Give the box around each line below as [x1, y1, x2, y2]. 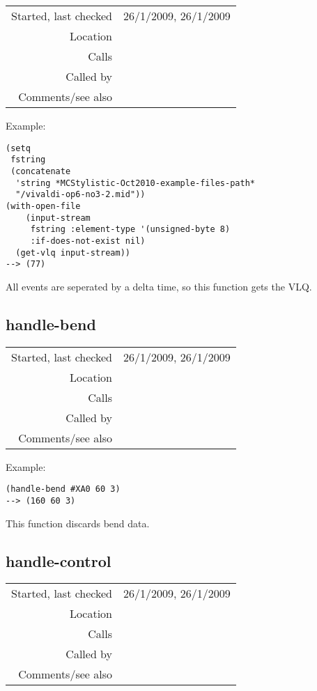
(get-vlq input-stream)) [15, 247, 130, 258]
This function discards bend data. [6, 515, 150, 530]
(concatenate [10, 166, 71, 176]
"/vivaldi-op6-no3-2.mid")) [15, 189, 146, 200]
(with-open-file [6, 201, 81, 211]
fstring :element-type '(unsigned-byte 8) [30, 224, 231, 235]
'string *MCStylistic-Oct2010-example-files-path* [15, 178, 255, 188]
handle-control [6, 550, 111, 571]
